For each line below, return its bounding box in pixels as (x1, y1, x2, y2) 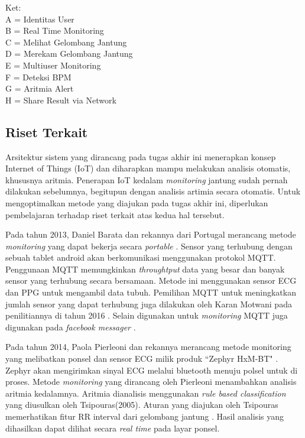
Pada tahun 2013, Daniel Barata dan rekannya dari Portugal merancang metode (5, 228, 296, 241)
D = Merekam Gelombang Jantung (5, 47, 133, 60)
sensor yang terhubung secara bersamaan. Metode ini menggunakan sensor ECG (5, 274, 297, 287)
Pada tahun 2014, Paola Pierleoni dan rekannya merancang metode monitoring (5, 340, 291, 353)
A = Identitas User (5, 12, 74, 25)
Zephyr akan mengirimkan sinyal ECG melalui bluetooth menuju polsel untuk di (5, 364, 298, 376)
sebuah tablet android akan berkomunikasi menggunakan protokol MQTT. (5, 251, 276, 264)
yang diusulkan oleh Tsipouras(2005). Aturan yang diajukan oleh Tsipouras (5, 398, 278, 411)
